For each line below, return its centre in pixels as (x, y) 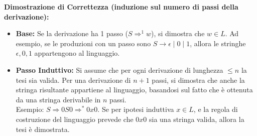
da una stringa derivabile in (58, 99)
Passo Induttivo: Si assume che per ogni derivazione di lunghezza (119, 70)
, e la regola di (216, 109)
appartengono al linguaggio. (77, 53)
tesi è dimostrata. (43, 129)
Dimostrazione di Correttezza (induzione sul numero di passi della (121, 7)
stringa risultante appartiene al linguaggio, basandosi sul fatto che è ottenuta (134, 90)
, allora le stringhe (218, 43)
